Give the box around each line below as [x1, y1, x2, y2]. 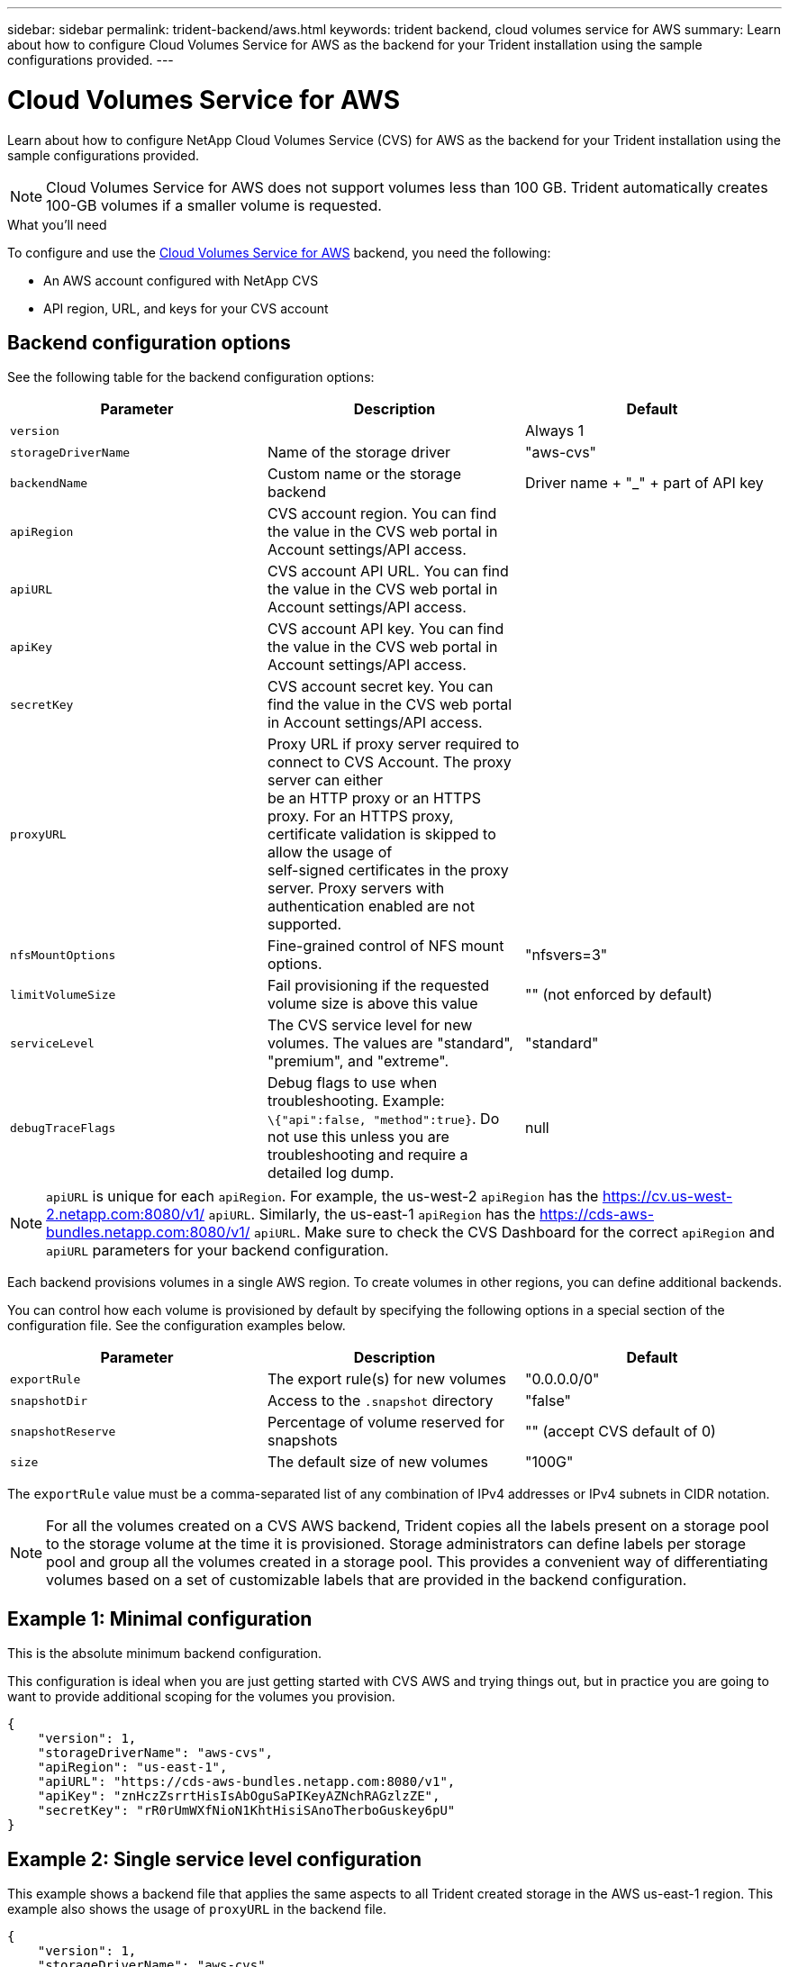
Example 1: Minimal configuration [7, 1607, 313, 1630]
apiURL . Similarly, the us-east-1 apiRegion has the [208, 1205, 536, 1224]
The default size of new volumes [267, 1453, 488, 1472]
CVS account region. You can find [267, 504, 497, 523]
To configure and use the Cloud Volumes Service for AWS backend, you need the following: [7, 244, 551, 260]
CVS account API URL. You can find [267, 562, 509, 581]
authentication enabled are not [267, 897, 475, 916]
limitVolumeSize [10, 987, 116, 1002]
